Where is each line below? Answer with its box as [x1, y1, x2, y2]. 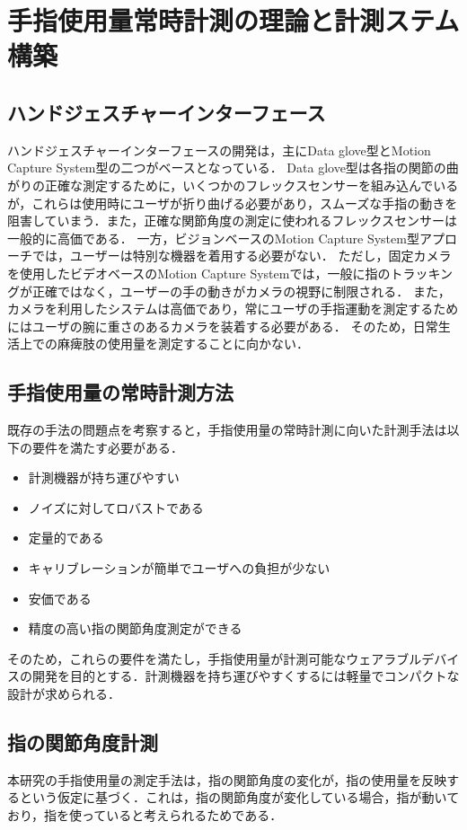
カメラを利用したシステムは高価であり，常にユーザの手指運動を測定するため [7, 299, 459, 318]
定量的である [28, 528, 104, 547]
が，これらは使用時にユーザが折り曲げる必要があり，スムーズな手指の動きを [7, 193, 458, 212]
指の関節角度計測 [7, 728, 158, 756]
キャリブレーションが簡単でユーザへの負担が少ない [28, 559, 330, 578]
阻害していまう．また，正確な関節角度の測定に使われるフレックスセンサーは [7, 211, 458, 230]
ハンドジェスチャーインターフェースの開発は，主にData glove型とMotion [7, 140, 431, 159]
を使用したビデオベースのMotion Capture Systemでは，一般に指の [7, 263, 391, 282]
